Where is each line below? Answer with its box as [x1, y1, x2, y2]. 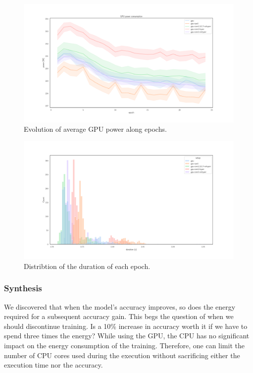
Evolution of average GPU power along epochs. [24, 124, 167, 134]
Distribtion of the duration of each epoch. [24, 261, 151, 271]
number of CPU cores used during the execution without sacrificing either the [4, 350, 240, 360]
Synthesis [4, 282, 42, 294]
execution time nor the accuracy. [4, 360, 103, 370]
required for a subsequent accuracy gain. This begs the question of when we [4, 311, 234, 321]
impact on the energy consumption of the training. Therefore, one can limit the [4, 340, 245, 350]
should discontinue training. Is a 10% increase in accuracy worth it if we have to [4, 320, 248, 331]
